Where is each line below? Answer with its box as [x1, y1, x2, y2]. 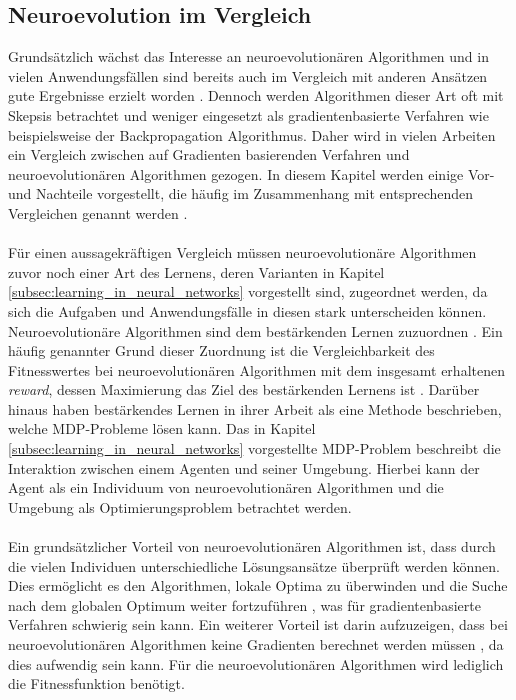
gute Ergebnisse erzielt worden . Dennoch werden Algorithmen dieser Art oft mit [8, 85, 504, 106]
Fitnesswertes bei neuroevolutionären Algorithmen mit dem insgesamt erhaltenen [8, 359, 505, 380]
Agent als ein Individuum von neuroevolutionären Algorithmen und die [8, 477, 444, 498]
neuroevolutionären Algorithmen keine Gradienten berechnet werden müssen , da [8, 634, 504, 655]
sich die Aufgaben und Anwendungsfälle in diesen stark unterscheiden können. [8, 300, 487, 321]
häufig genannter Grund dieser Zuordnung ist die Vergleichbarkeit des [8, 340, 435, 361]
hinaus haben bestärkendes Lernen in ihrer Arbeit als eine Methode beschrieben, [8, 398, 502, 419]
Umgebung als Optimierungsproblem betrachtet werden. [8, 496, 352, 517]
